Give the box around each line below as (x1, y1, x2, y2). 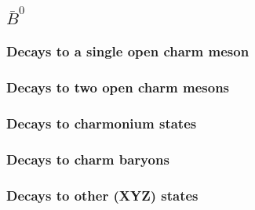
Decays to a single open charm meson (6, 42, 250, 61)
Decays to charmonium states (6, 114, 197, 133)
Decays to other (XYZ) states (6, 185, 199, 205)
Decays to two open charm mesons (6, 78, 230, 97)
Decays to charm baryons (6, 149, 169, 168)
